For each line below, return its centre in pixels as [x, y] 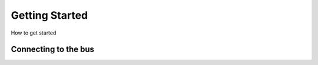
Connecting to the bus [52, 49]
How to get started [34, 33]
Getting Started [49, 15]
